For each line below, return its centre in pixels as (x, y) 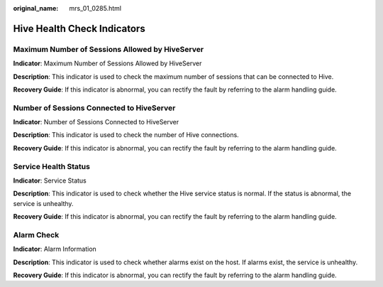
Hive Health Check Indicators (79, 28)
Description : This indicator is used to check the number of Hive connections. (126, 135)
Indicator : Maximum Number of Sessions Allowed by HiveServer (107, 63)
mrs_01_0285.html (95, 8)
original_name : (36, 8)
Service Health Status (51, 166)
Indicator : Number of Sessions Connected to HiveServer (96, 122)
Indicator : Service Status (50, 180)
